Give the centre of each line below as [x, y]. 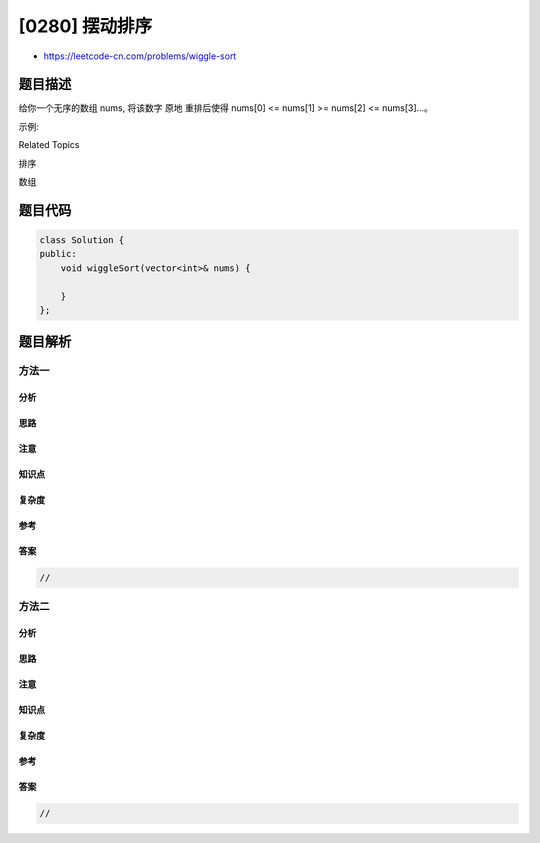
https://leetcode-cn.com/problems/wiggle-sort [140, 56]
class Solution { [82, 240]
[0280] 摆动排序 [85, 26]
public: [58, 254]
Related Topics [49, 145]
